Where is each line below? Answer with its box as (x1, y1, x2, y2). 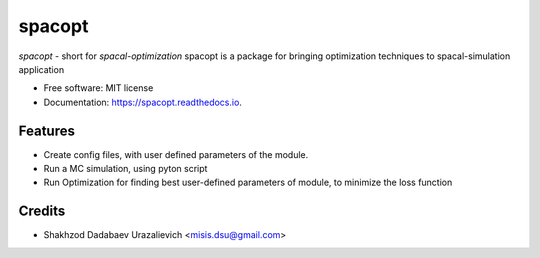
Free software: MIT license (43, 82, 154, 94)
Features (18, 122, 75, 139)
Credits (18, 203, 66, 220)
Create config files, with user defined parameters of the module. (43, 148, 309, 160)
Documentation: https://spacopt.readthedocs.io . (43, 96, 242, 108)
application (18, 63, 65, 75)
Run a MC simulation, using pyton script (43, 163, 208, 175)
